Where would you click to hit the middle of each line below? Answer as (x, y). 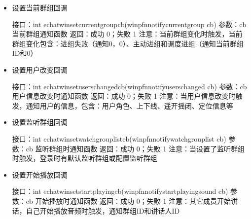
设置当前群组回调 (40, 7)
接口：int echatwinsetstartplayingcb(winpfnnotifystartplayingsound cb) (120, 191)
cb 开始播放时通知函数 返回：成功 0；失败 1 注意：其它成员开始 (128, 201)
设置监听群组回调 (40, 122)
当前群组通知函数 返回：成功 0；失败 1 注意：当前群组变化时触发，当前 (127, 34)
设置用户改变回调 (40, 69)
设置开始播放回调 (40, 174)
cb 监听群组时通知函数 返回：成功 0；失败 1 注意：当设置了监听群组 (135, 148)
